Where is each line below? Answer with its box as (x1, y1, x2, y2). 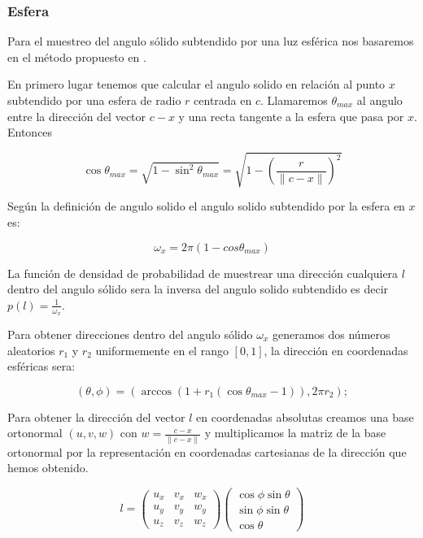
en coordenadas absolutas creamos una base (196, 408, 414, 425)
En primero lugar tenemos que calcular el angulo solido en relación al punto (7, 76, 386, 93)
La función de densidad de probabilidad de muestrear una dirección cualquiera (7, 264, 399, 281)
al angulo (356, 92, 403, 108)
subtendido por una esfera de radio (7, 92, 181, 108)
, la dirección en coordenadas (264, 341, 408, 358)
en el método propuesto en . (7, 48, 146, 65)
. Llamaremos (260, 92, 328, 108)
